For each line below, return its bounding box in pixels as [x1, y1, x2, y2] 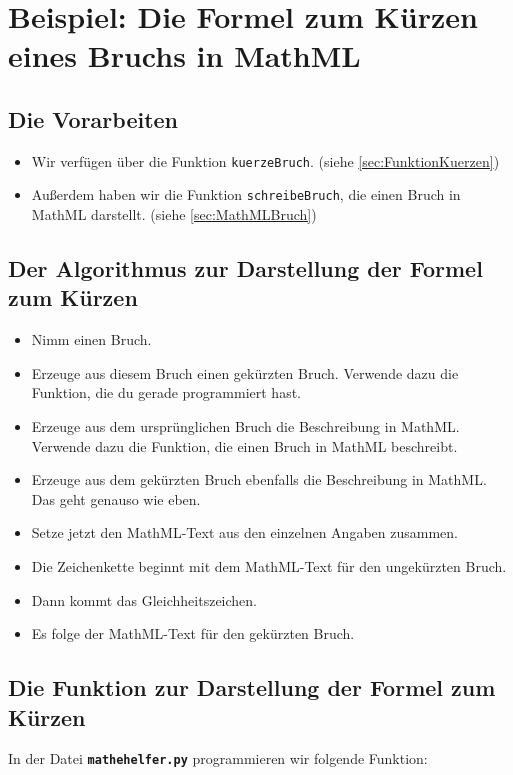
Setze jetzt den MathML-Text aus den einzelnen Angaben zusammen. [31, 522, 458, 543]
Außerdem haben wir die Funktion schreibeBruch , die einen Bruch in [31, 184, 461, 205]
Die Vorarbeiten [8, 103, 179, 134]
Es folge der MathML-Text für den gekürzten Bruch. [31, 623, 355, 644]
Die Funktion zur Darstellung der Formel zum [8, 672, 496, 703]
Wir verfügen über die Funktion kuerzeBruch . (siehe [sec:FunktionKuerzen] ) [31, 150, 500, 171]
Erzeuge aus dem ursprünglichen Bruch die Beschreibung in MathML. [31, 416, 460, 437]
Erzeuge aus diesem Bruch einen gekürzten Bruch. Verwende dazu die [31, 362, 459, 383]
